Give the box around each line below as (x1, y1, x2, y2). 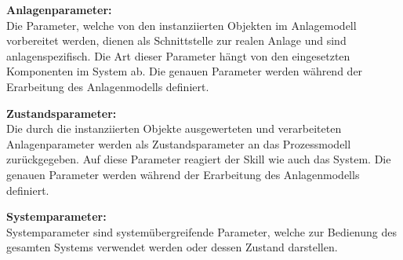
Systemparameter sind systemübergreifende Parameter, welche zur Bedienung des (6, 223, 398, 240)
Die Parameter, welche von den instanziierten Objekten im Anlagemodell (6, 16, 357, 33)
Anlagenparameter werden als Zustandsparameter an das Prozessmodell (6, 135, 351, 152)
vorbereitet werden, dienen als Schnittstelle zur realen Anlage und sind (6, 32, 347, 49)
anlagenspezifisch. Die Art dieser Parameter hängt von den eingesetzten (6, 47, 350, 64)
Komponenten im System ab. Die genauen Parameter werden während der (6, 63, 363, 79)
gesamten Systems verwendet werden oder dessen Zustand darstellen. (6, 239, 338, 255)
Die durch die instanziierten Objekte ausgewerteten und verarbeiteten (6, 120, 342, 137)
